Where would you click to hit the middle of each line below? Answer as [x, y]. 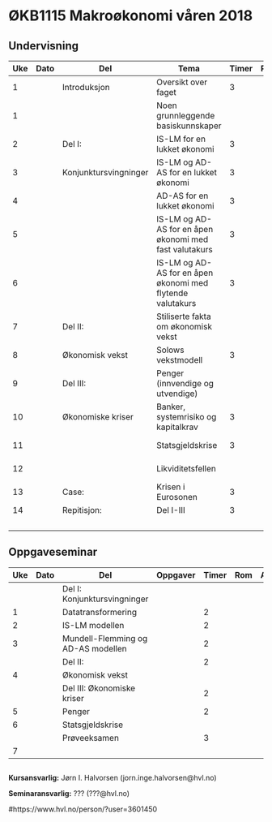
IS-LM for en [181, 139]
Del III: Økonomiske [99, 688]
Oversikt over [182, 82]
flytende [172, 293]
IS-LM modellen [93, 625]
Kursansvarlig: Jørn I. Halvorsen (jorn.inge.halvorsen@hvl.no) [113, 778]
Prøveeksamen [91, 738]
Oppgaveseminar [53, 552]
